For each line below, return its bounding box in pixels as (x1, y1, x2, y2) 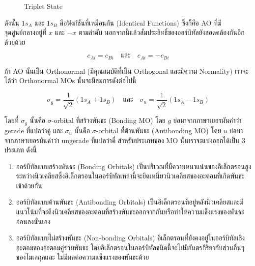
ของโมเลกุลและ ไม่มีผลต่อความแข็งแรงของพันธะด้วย (16, 252, 149, 262)
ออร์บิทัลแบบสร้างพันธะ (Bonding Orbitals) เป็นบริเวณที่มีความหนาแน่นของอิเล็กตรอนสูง (16, 161, 252, 171)
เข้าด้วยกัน (16, 180, 42, 190)
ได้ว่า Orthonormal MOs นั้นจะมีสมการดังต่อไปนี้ (4, 75, 137, 86)
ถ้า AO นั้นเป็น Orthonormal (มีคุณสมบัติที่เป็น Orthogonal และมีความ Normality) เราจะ (4, 65, 249, 76)
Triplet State (24, 1, 63, 11)
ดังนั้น (4, 17, 20, 28)
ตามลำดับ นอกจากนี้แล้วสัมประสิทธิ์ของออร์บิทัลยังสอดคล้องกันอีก (78, 27, 245, 37)
